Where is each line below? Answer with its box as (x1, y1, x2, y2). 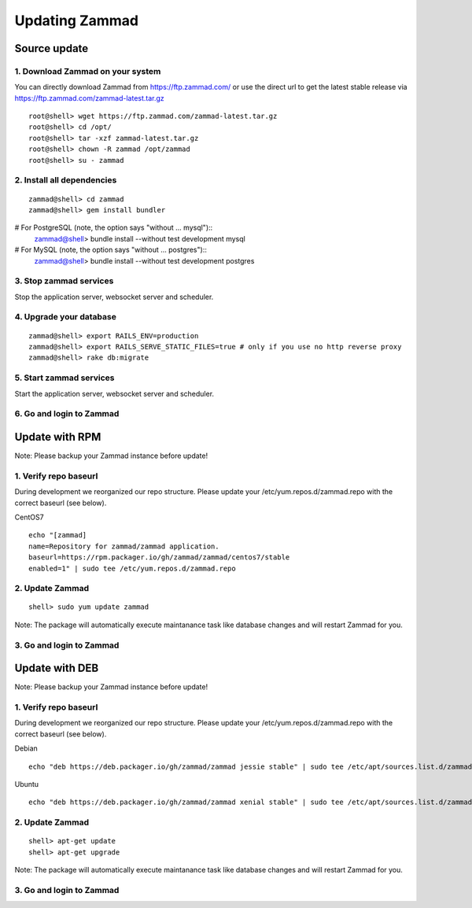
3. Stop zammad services (14, 275, 114, 286)
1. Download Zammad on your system (14, 65, 161, 76)
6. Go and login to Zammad (14, 408, 120, 419)
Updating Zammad (14, 12, 139, 29)
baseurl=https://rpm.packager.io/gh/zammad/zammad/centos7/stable (28, 553, 290, 562)
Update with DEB (14, 662, 99, 675)
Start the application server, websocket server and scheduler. (14, 389, 215, 398)
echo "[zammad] (28, 531, 87, 540)
